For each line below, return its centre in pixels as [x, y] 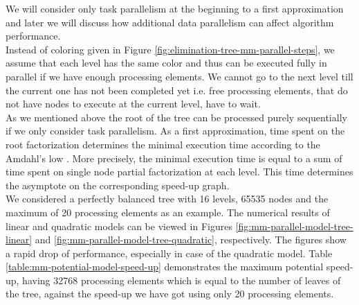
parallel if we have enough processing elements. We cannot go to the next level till [179, 76]
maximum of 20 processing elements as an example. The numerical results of [168, 212]
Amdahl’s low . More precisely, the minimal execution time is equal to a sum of [174, 158]
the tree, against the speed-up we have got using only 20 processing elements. [170, 294]
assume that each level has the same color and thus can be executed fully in [166, 63]
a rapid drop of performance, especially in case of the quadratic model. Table [169, 253]
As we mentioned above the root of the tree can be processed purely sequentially [176, 117]
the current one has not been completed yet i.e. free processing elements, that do [177, 90]
